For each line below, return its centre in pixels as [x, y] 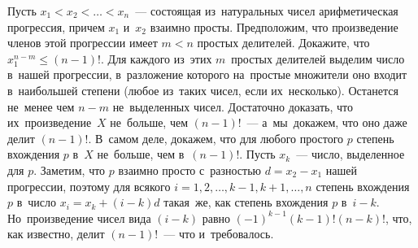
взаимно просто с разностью [189, 170]
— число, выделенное [351, 154]
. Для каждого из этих [156, 58]
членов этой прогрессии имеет [83, 43]
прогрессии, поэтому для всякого [89, 186]
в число [37, 202]
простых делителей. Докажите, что [283, 43]
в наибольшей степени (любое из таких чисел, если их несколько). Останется [203, 90]
